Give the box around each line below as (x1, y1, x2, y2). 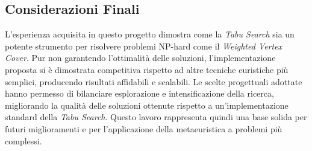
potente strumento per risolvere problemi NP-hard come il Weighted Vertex (5, 39, 282, 52)
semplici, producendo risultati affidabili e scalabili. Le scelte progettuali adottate (5, 75, 302, 88)
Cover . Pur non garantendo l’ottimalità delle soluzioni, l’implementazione (5, 51, 276, 64)
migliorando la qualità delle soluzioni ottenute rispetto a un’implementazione (5, 98, 289, 111)
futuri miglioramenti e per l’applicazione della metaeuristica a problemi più (5, 122, 282, 135)
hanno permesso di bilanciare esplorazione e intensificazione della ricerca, (5, 87, 274, 100)
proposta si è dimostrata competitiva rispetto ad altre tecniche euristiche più (5, 63, 289, 75)
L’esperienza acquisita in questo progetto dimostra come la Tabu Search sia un (5, 28, 295, 40)
